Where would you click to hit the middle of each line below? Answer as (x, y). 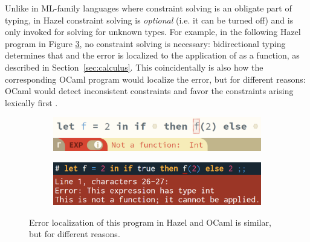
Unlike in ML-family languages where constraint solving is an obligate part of (148, 8)
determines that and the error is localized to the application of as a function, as (152, 55)
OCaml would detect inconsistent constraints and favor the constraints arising (149, 91)
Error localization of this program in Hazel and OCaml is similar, (150, 222)
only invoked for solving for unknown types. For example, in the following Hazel (153, 32)
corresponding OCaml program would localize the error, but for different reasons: (155, 79)
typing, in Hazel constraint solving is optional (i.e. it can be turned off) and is (149, 20)
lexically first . (31, 102)
